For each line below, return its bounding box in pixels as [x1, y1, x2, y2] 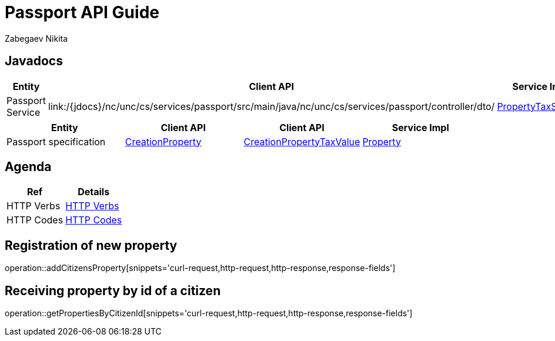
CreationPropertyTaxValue [243, 135, 360, 148]
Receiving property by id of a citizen [5, 283, 221, 298]
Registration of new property [5, 238, 178, 253]
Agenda [5, 159, 52, 175]
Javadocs [5, 54, 63, 69]
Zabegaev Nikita [5, 33, 68, 44]
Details [78, 186, 110, 198]
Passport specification [6, 135, 106, 148]
